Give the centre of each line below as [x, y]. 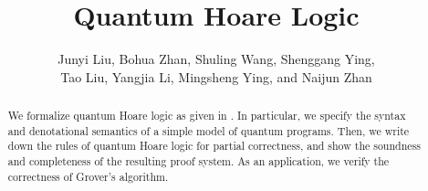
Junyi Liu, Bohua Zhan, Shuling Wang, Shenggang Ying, [216, 59]
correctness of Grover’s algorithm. [88, 176]
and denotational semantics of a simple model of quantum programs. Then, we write [209, 130]
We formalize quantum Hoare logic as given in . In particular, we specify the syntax [207, 116]
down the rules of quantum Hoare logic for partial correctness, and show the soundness [214, 146]
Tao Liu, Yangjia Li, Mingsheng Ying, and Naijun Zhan [216, 76]
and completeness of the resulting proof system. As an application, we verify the [198, 161]
